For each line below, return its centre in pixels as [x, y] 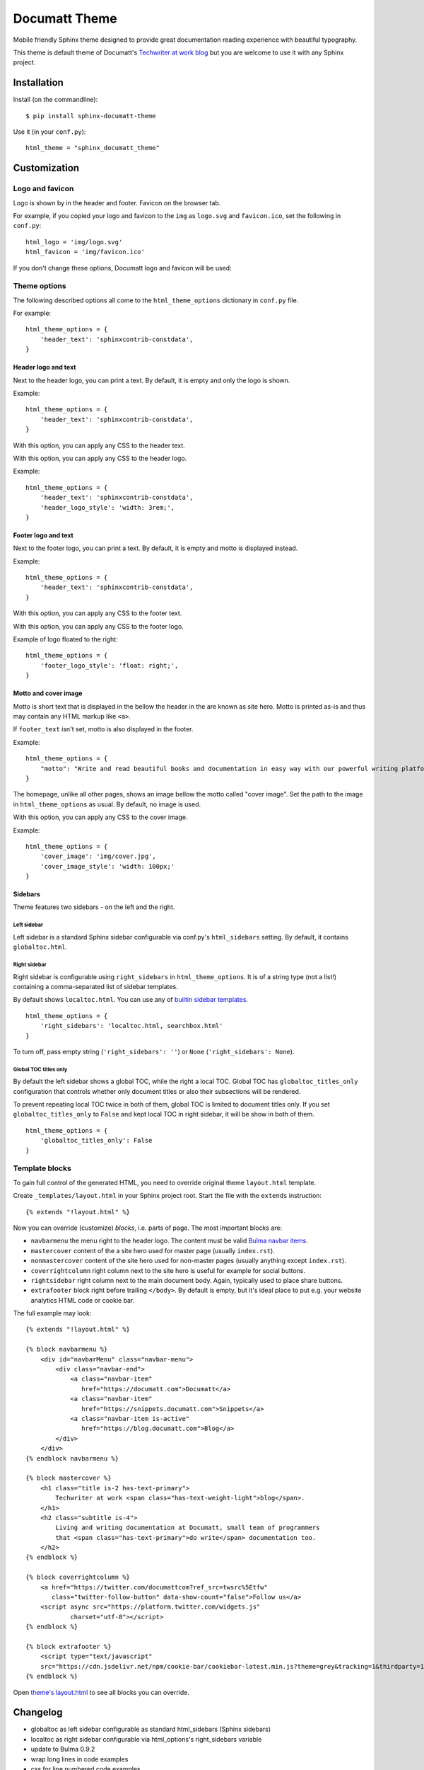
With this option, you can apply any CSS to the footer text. [98, 613]
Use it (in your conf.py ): [49, 132]
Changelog [38, 1712]
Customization [46, 168]
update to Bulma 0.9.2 [63, 1749]
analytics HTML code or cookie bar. [83, 1300]
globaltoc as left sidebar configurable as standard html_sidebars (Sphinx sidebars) [151, 1729]
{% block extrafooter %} [69, 1646]
